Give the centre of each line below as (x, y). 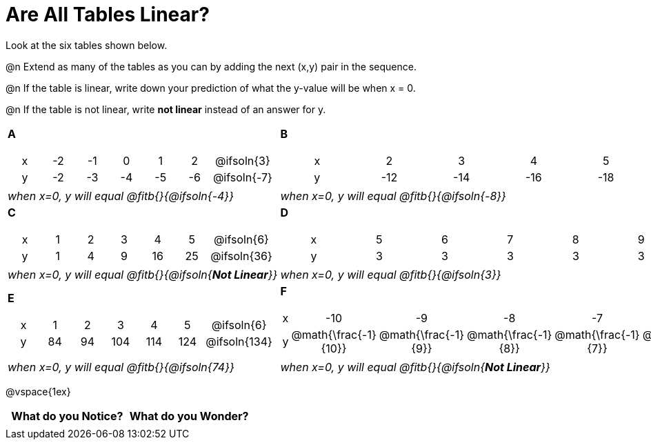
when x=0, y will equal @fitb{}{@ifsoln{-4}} (121, 196)
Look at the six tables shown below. (87, 45)
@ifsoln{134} (239, 341)
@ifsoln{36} (241, 256)
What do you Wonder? (189, 416)
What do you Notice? (67, 416)
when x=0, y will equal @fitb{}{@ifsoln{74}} (121, 367)
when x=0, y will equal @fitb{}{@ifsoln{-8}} (393, 196)
